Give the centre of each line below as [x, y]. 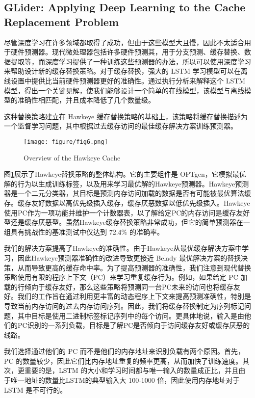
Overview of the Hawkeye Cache [72, 157]
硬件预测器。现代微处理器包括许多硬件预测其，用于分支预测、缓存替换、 [127, 52]
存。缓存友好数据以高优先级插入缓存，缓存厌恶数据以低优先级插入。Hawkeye [127, 202]
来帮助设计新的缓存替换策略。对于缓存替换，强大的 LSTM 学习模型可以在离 [126, 71]
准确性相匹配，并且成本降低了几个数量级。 [86, 100]
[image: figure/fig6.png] [66, 142]
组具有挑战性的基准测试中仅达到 [55, 231]
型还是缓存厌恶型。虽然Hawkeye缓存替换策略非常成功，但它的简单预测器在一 [127, 222]
